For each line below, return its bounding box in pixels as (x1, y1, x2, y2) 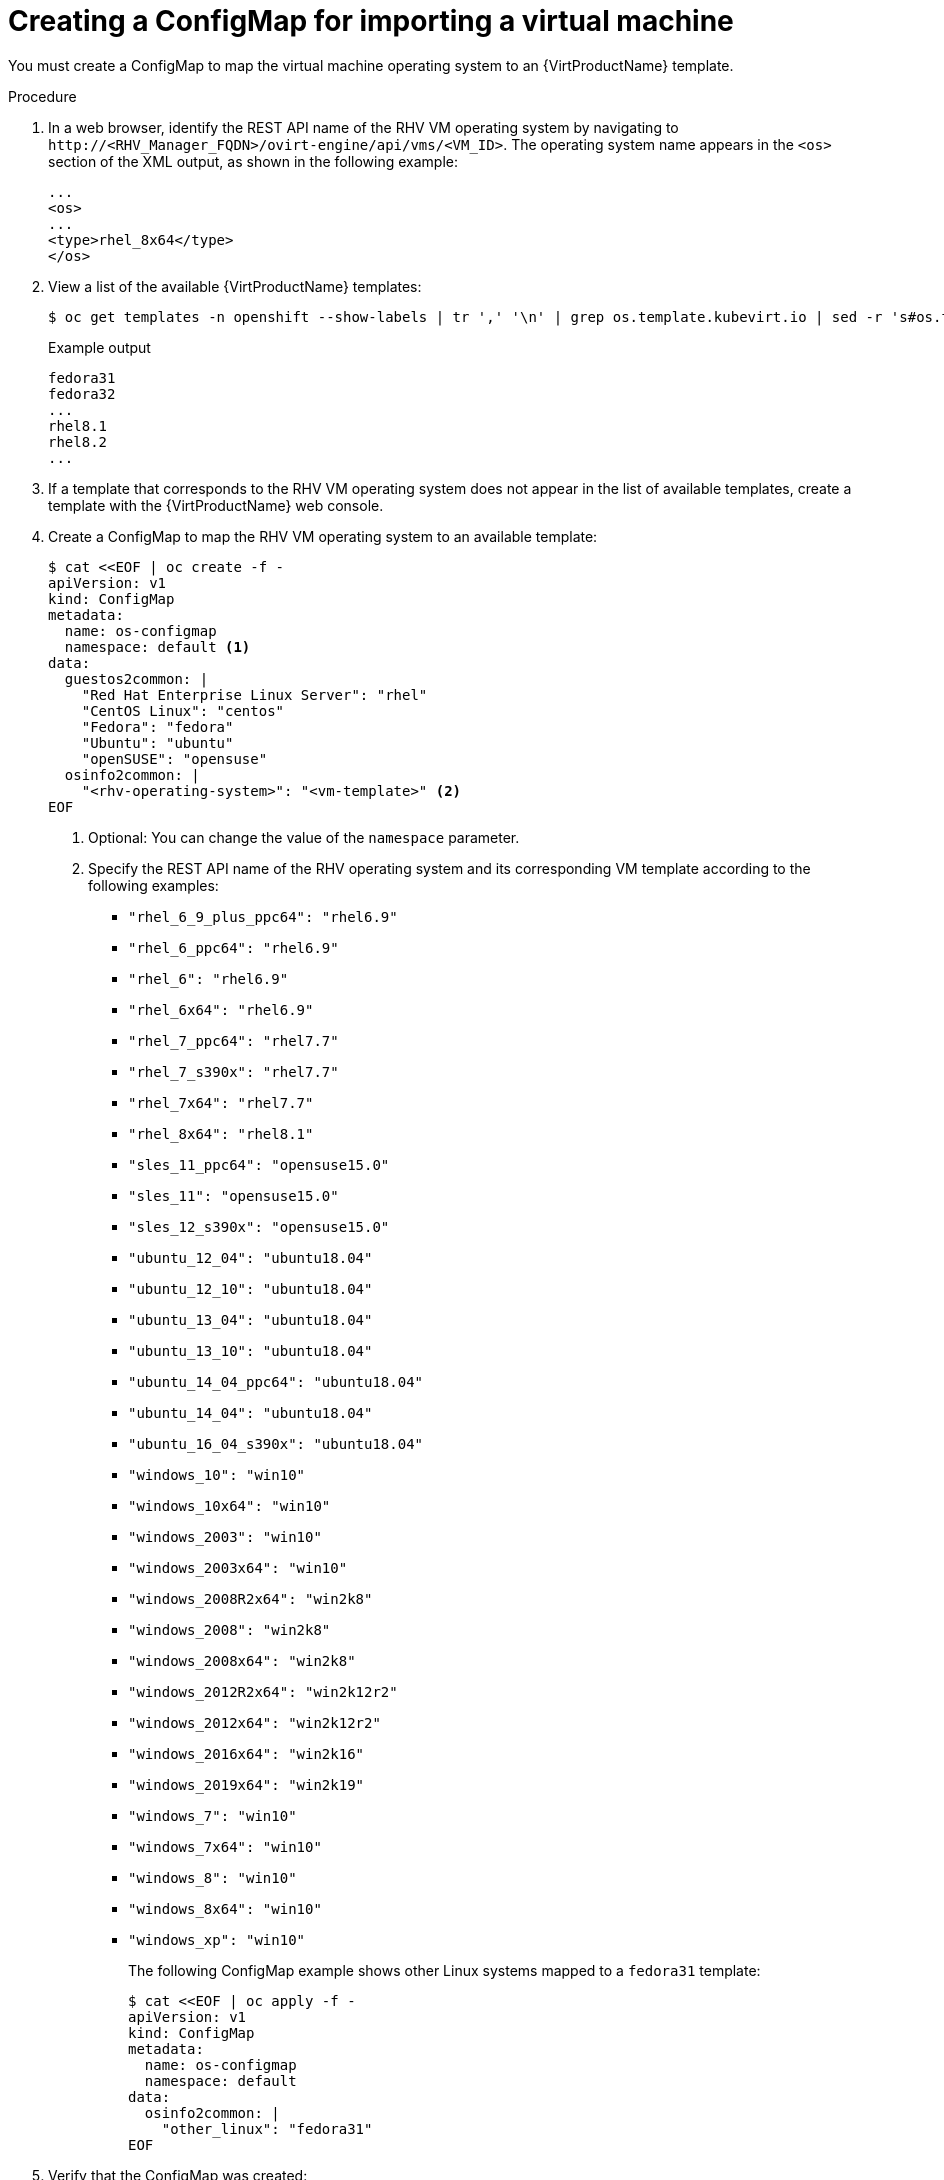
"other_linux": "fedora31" (161, 2120, 373, 2137)
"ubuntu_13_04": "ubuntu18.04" (128, 1311, 373, 1328)
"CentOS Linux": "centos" (81, 702, 285, 719)
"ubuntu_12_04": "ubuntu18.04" (128, 1249, 373, 1266)
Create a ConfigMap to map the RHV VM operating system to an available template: (48, 527, 598, 545)
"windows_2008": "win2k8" (128, 1621, 331, 1638)
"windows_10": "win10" (128, 1466, 306, 1483)
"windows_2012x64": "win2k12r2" (128, 1714, 381, 1731)
